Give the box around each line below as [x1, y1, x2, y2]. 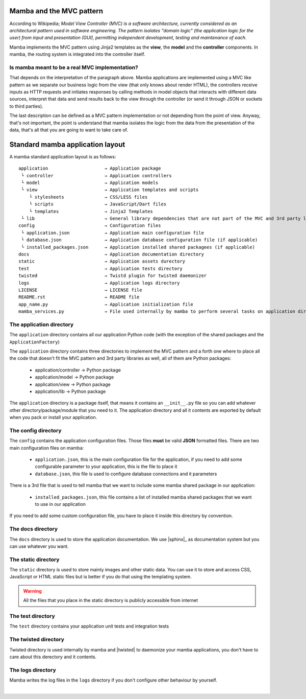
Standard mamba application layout [9, 140, 125, 149]
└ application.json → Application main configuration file [21, 230, 204, 236]
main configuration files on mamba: [9, 445, 84, 451]
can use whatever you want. [9, 543, 69, 549]
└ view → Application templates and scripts [21, 187, 199, 193]
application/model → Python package [35, 374, 114, 380]
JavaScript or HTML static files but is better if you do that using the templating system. [9, 574, 192, 580]
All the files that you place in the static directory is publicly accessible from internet [23, 597, 198, 603]
